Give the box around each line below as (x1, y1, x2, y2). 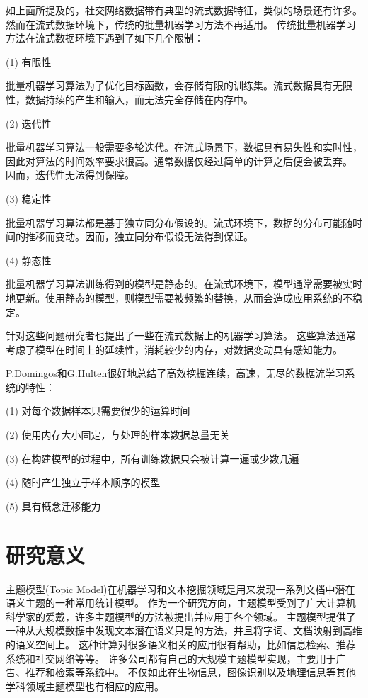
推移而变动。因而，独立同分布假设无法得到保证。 (25, 229, 253, 244)
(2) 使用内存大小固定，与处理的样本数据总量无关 (6, 427, 230, 442)
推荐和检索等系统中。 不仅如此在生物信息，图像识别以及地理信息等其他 (25, 665, 356, 680)
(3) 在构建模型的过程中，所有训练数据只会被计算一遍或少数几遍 (6, 451, 299, 466)
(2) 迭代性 (6, 116, 52, 130)
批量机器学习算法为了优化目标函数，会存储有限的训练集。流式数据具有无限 (6, 78, 352, 93)
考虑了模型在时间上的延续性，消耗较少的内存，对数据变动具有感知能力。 (6, 342, 343, 356)
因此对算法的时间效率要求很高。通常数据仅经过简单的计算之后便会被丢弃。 (6, 153, 352, 168)
